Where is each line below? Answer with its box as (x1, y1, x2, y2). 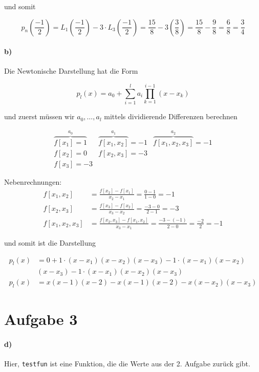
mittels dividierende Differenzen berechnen (104, 111, 238, 122)
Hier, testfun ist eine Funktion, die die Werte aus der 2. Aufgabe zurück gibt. (4, 358, 250, 369)
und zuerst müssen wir (4, 111, 75, 122)
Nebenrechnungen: (4, 176, 62, 187)
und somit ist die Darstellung (4, 237, 96, 248)
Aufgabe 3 (4, 309, 78, 330)
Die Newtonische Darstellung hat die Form (4, 65, 138, 76)
